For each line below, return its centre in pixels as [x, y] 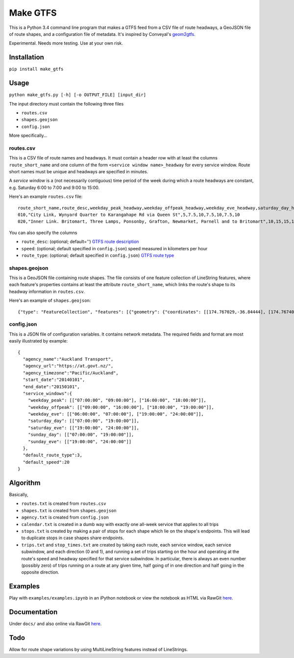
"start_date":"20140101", [54, 380]
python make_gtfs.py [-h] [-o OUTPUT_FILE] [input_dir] [78, 95]
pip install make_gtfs [36, 69]
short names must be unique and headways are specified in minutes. [79, 172]
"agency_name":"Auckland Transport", [68, 359]
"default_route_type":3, [53, 455]
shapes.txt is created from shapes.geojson [69, 510]
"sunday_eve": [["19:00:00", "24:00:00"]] [80, 441]
